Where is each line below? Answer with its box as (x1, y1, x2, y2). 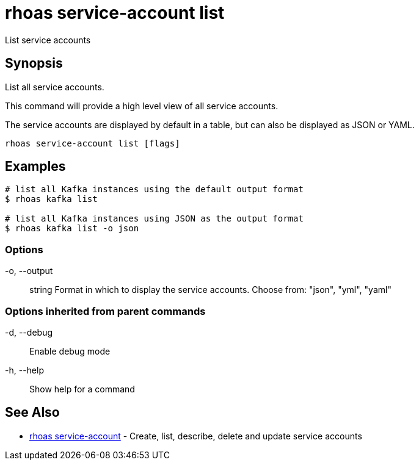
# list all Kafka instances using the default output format (5, 184, 304, 195)
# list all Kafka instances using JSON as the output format (5, 214, 304, 224)
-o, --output (5, 265, 53, 276)
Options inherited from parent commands (5, 305, 206, 317)
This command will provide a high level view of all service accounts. (5, 100, 279, 111)
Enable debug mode (29, 345, 111, 356)
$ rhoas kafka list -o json (5, 223, 139, 234)
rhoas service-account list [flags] (5, 138, 180, 148)
